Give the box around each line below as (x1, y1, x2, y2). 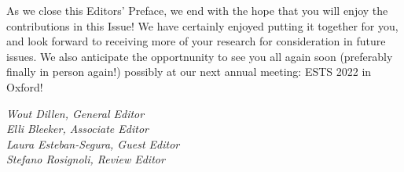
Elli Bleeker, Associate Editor (6, 120, 149, 137)
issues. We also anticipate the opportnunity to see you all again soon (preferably (6, 48, 393, 64)
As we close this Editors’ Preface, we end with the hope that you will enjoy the (6, 2, 388, 18)
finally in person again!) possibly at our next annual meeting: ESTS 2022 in (6, 63, 372, 80)
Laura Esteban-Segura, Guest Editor (6, 135, 180, 152)
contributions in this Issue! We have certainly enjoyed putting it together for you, (6, 17, 398, 34)
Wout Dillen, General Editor (6, 105, 145, 121)
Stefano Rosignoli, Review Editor (6, 151, 165, 167)
